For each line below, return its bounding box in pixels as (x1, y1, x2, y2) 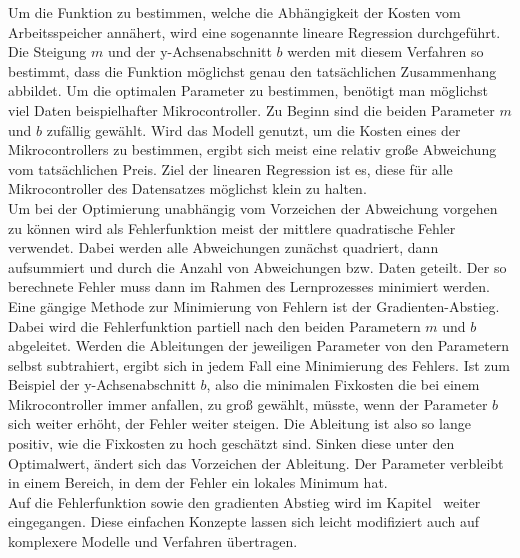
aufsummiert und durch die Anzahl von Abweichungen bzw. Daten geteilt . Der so (8, 256, 507, 277)
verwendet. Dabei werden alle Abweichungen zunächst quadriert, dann (8, 237, 439, 258)
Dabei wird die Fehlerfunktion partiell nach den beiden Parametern (8, 315, 421, 336)
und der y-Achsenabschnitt (108, 41, 272, 62)
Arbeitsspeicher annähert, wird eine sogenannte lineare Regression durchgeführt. (8, 21, 501, 42)
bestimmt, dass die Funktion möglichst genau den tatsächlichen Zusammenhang (8, 60, 497, 81)
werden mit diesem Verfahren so (287, 41, 484, 62)
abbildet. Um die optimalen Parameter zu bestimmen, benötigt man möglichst (8, 80, 488, 101)
